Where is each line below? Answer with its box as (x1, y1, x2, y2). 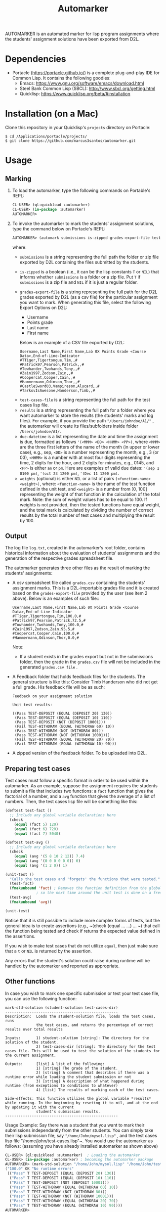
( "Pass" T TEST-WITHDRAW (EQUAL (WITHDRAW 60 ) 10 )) (9, 1185, 119, 1190)
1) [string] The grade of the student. (36, 1066, 119, 1071)
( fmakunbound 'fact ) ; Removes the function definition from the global (9, 886, 163, 891)
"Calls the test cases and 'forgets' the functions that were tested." (9, 876, 161, 882)
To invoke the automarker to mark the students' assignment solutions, (12, 221, 155, 226)
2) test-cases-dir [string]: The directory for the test (36, 1044, 156, 1049)
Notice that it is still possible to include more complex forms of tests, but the (5, 917, 160, 923)
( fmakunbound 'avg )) (9, 899, 52, 904)
